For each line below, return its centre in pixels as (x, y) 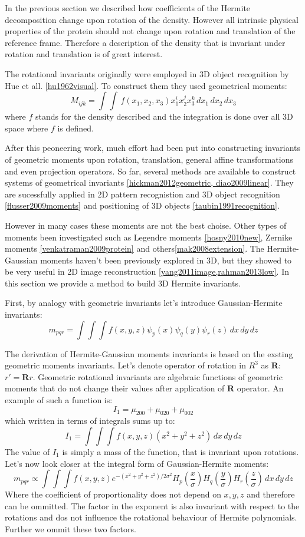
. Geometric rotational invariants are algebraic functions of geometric (158, 376)
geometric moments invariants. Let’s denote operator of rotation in (125, 365)
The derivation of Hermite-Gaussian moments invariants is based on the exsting (149, 353)
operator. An (260, 388)
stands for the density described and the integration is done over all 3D (164, 116)
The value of (27, 452)
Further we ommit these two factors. (70, 528)
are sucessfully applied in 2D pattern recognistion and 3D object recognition (142, 194)
